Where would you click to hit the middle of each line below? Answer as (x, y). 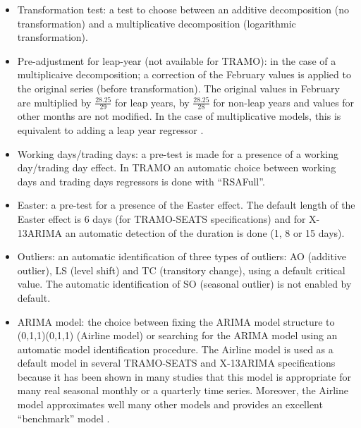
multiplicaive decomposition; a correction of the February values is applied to (184, 74)
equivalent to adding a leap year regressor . (110, 129)
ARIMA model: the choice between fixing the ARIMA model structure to (176, 321)
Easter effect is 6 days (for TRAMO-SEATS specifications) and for (161, 218)
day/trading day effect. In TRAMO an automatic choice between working (177, 167)
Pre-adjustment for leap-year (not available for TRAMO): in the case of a (177, 60)
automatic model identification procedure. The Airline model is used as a (175, 349)
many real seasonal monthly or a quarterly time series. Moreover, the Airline (183, 390)
